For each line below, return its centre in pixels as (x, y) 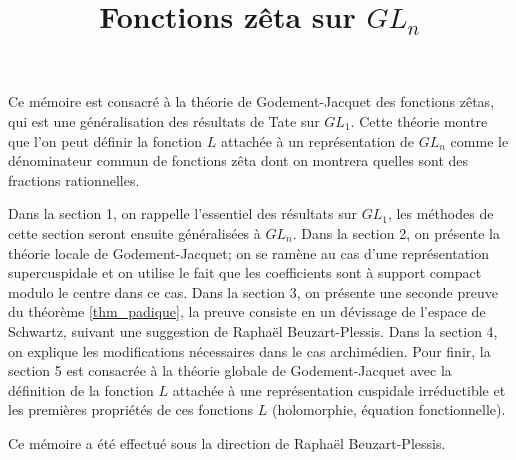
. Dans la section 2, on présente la (396, 232)
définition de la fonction (81, 389)
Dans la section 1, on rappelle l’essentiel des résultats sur (182, 213)
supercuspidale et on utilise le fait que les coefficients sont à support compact (245, 272)
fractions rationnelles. (74, 179)
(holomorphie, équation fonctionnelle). (388, 409)
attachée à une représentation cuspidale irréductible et (339, 389)
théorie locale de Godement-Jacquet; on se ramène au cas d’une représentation (248, 252)
